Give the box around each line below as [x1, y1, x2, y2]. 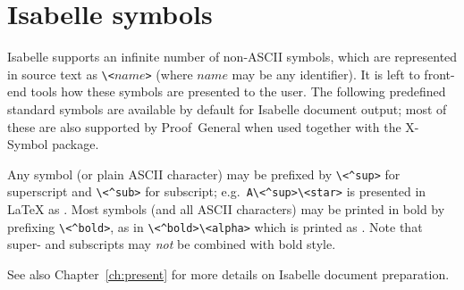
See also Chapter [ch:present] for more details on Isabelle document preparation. [7, 264, 450, 283]
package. [52, 135, 99, 153]
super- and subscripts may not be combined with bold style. [7, 235, 336, 253]
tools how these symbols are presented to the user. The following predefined [30, 82, 446, 101]
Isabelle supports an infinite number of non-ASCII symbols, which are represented [7, 47, 458, 66]
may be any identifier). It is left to [232, 64, 420, 83]
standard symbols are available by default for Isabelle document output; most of [7, 99, 447, 118]
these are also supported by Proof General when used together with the [7, 117, 401, 136]
